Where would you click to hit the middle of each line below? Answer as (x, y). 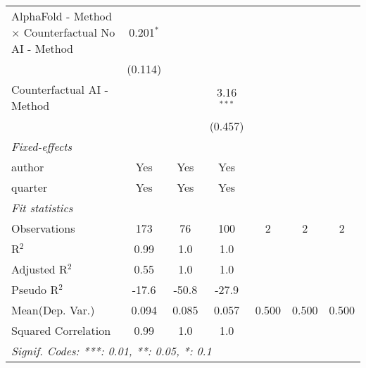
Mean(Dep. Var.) (53, 310)
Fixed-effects (42, 146)
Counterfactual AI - (60, 89)
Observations (43, 228)
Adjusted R (39, 269)
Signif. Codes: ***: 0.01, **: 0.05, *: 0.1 (112, 351)
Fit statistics (42, 208)
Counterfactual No (69, 32)
